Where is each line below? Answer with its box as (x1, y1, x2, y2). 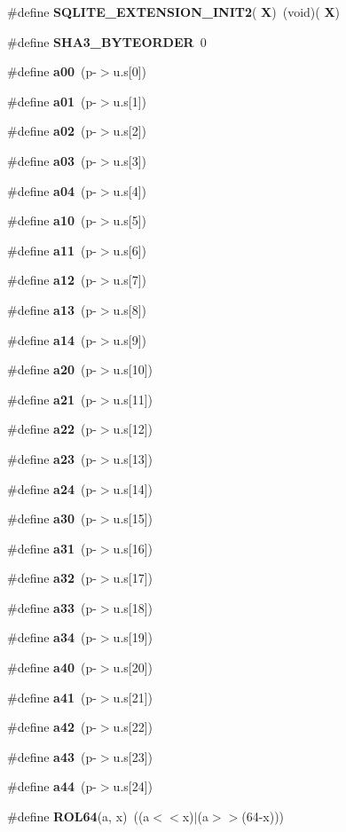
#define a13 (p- (7, 300, 97, 318)
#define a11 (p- (7, 240, 97, 259)
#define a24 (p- (7, 479, 97, 498)
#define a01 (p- (7, 91, 97, 110)
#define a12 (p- (7, 271, 97, 289)
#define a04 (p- (7, 181, 97, 200)
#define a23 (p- (7, 449, 97, 467)
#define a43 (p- (7, 747, 97, 765)
